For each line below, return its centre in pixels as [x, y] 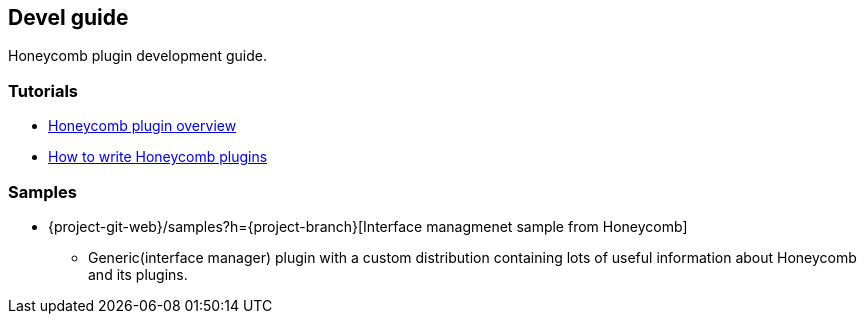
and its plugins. [138, 274]
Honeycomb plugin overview [142, 126]
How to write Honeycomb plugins [158, 157]
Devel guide [68, 17]
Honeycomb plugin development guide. [137, 56]
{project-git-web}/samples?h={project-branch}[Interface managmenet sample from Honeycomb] [368, 226]
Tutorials [43, 90]
